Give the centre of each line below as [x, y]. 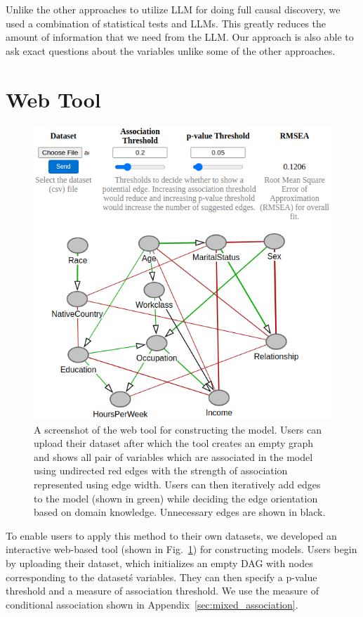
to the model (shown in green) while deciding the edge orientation [176, 498]
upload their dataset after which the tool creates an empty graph [174, 443]
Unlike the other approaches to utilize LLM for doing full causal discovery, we [173, 9]
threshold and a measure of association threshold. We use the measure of [162, 591]
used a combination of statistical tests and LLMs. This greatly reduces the [166, 23]
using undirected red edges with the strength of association [161, 470]
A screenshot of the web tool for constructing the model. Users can [178, 429]
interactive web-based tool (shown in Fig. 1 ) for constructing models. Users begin [181, 549]
